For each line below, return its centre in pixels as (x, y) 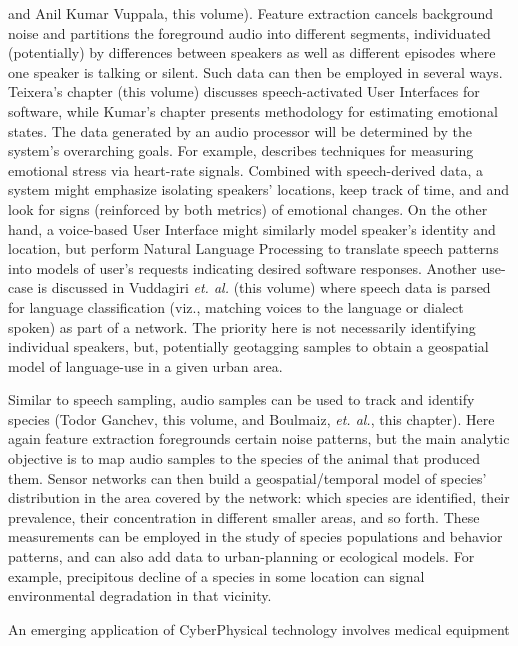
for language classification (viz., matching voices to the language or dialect (236, 306)
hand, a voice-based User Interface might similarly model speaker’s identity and (252, 228)
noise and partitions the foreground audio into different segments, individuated (249, 32)
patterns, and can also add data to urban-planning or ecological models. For (241, 556)
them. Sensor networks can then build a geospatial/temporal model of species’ (247, 477)
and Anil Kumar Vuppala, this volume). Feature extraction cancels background (251, 13)
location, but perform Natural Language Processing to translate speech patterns (253, 248)
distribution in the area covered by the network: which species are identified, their (259, 497)
